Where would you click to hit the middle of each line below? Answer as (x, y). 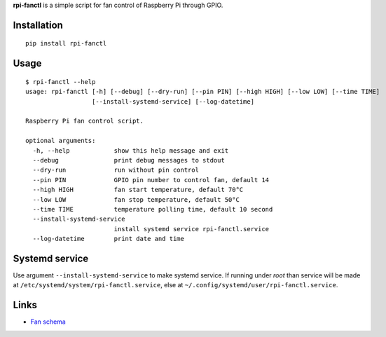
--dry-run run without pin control (116, 170)
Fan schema (48, 322)
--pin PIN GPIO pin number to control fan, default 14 (151, 180)
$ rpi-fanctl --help (61, 82)
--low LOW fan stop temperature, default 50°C (136, 199)
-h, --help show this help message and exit (131, 150)
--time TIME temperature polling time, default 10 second (153, 209)
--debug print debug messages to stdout (129, 160)
